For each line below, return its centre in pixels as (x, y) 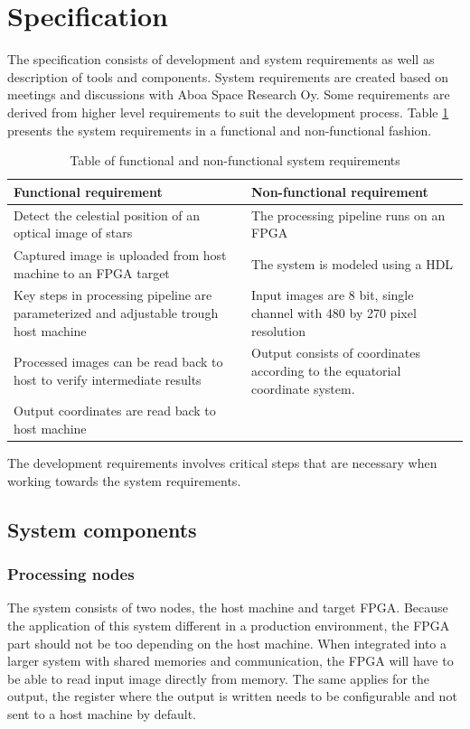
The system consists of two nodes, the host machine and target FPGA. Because (228, 607)
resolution (279, 330)
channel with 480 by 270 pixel (334, 313)
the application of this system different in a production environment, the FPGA (229, 625)
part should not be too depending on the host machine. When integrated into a (227, 643)
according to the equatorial (326, 371)
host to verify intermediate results (108, 379)
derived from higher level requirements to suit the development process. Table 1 (228, 112)
